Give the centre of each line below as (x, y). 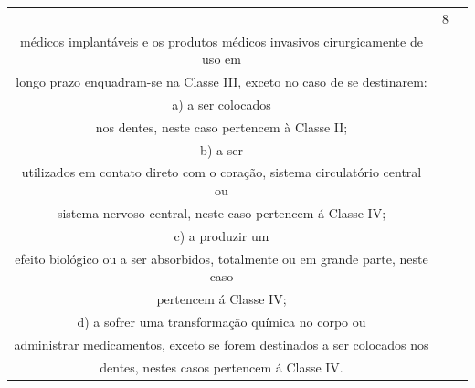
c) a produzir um (222, 235)
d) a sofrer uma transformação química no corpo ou (222, 321)
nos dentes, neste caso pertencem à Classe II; (222, 126)
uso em (222, 59)
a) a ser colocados (222, 104)
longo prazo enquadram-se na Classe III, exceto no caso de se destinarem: (222, 82)
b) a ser (222, 149)
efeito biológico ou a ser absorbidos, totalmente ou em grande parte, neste (222, 258)
